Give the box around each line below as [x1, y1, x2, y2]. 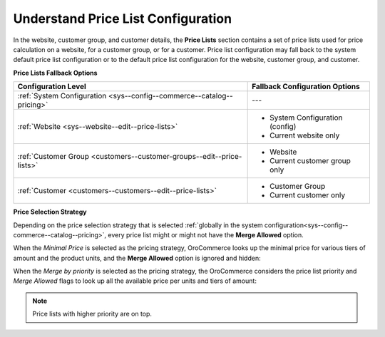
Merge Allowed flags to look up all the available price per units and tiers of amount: [13, 276, 257, 285]
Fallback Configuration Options [252, 82, 360, 92]
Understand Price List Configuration [13, 11, 232, 26]
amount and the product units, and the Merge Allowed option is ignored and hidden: [13, 254, 261, 262]
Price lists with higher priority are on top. [32, 310, 153, 318]
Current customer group [269, 156, 351, 166]
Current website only [269, 130, 340, 140]
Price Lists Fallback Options [13, 68, 98, 77]
